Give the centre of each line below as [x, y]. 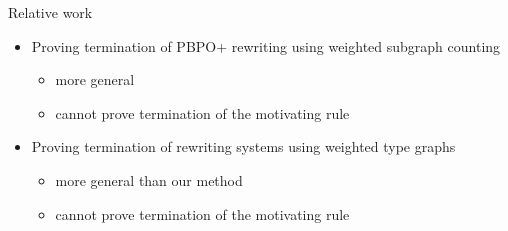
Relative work [50, 12]
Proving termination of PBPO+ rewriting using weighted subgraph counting [266, 45]
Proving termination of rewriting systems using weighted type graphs [243, 146]
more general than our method [149, 179]
